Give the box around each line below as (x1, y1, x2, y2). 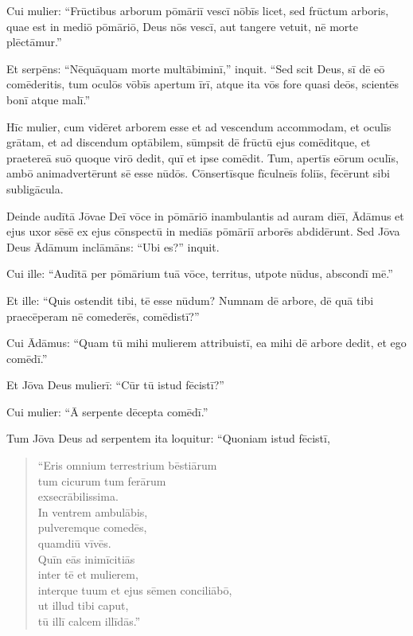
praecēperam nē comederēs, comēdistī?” (6, 307, 200, 324)
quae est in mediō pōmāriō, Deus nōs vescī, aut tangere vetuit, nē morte (6, 18, 358, 34)
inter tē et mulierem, (37, 566, 138, 583)
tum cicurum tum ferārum (37, 472, 166, 489)
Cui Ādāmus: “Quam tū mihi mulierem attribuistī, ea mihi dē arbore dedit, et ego (6, 334, 407, 351)
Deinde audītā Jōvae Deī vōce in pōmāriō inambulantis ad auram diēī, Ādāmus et (6, 207, 404, 224)
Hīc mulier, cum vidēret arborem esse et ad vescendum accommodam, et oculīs (6, 118, 392, 135)
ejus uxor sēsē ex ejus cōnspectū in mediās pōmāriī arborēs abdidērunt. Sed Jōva (6, 223, 400, 240)
